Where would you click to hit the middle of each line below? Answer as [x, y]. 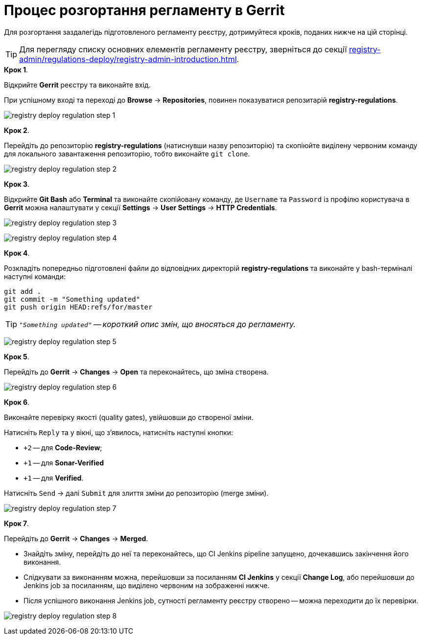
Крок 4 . [17, 253]
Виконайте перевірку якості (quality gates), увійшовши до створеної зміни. [129, 417]
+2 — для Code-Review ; [63, 447]
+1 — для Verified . [54, 478]
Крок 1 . [16, 69]
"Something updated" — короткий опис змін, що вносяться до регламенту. [157, 324]
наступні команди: [35, 276]
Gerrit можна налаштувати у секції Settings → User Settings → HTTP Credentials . [141, 207]
